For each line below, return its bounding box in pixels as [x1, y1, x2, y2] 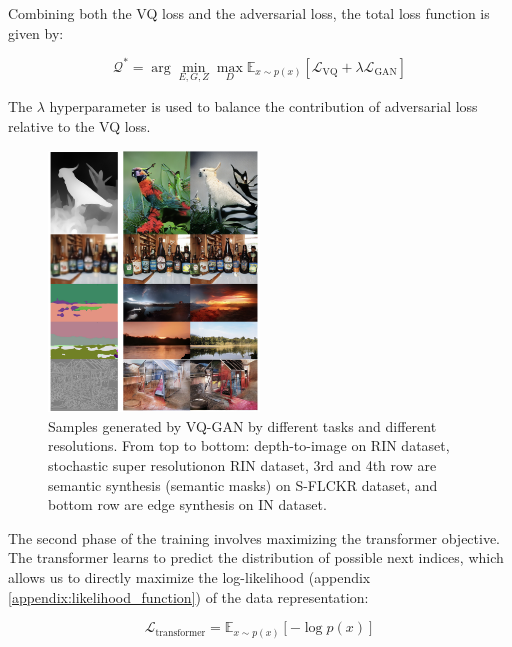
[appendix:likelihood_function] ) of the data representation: [8, 586, 369, 607]
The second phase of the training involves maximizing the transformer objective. [8, 527, 501, 548]
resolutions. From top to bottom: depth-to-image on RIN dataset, [48, 435, 450, 456]
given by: [8, 22, 64, 43]
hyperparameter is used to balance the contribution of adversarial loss [49, 95, 478, 116]
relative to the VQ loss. [8, 115, 151, 136]
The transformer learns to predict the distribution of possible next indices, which [8, 547, 504, 568]
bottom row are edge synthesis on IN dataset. [48, 494, 327, 515]
